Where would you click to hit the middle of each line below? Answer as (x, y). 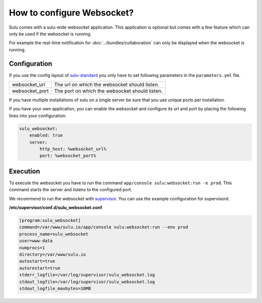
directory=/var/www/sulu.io (52, 254)
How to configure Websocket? (71, 13)
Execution (25, 171)
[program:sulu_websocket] (50, 221)
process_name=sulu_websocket (54, 234)
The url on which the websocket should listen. (107, 85)
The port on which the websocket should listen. (108, 91)
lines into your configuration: (38, 116)
